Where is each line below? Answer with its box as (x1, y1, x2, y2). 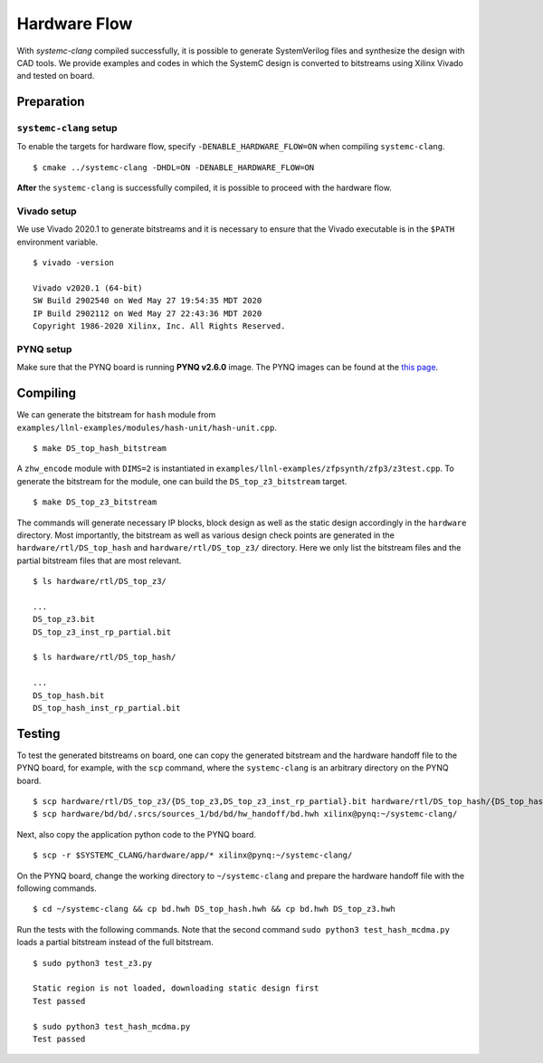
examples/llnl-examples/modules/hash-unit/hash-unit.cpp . (16, 422, 278, 433)
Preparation (16, 94, 85, 110)
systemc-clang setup (16, 122, 118, 135)
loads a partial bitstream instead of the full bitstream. (16, 937, 214, 948)
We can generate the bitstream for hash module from (16, 409, 216, 420)
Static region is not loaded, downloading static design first (33, 983, 319, 993)
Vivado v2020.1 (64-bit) (33, 283, 143, 293)
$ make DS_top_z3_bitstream (33, 497, 157, 507)
